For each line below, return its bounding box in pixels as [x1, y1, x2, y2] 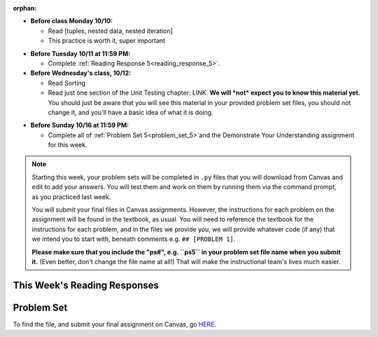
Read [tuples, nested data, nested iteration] [48, 27, 173, 35]
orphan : [13, 4, 37, 12]
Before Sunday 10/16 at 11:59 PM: [30, 121, 129, 130]
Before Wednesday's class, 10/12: [30, 69, 132, 77]
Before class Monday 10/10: [30, 17, 113, 25]
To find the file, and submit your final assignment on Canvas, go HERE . [13, 319, 217, 329]
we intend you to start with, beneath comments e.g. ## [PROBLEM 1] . [31, 235, 236, 243]
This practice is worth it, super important [48, 36, 166, 45]
